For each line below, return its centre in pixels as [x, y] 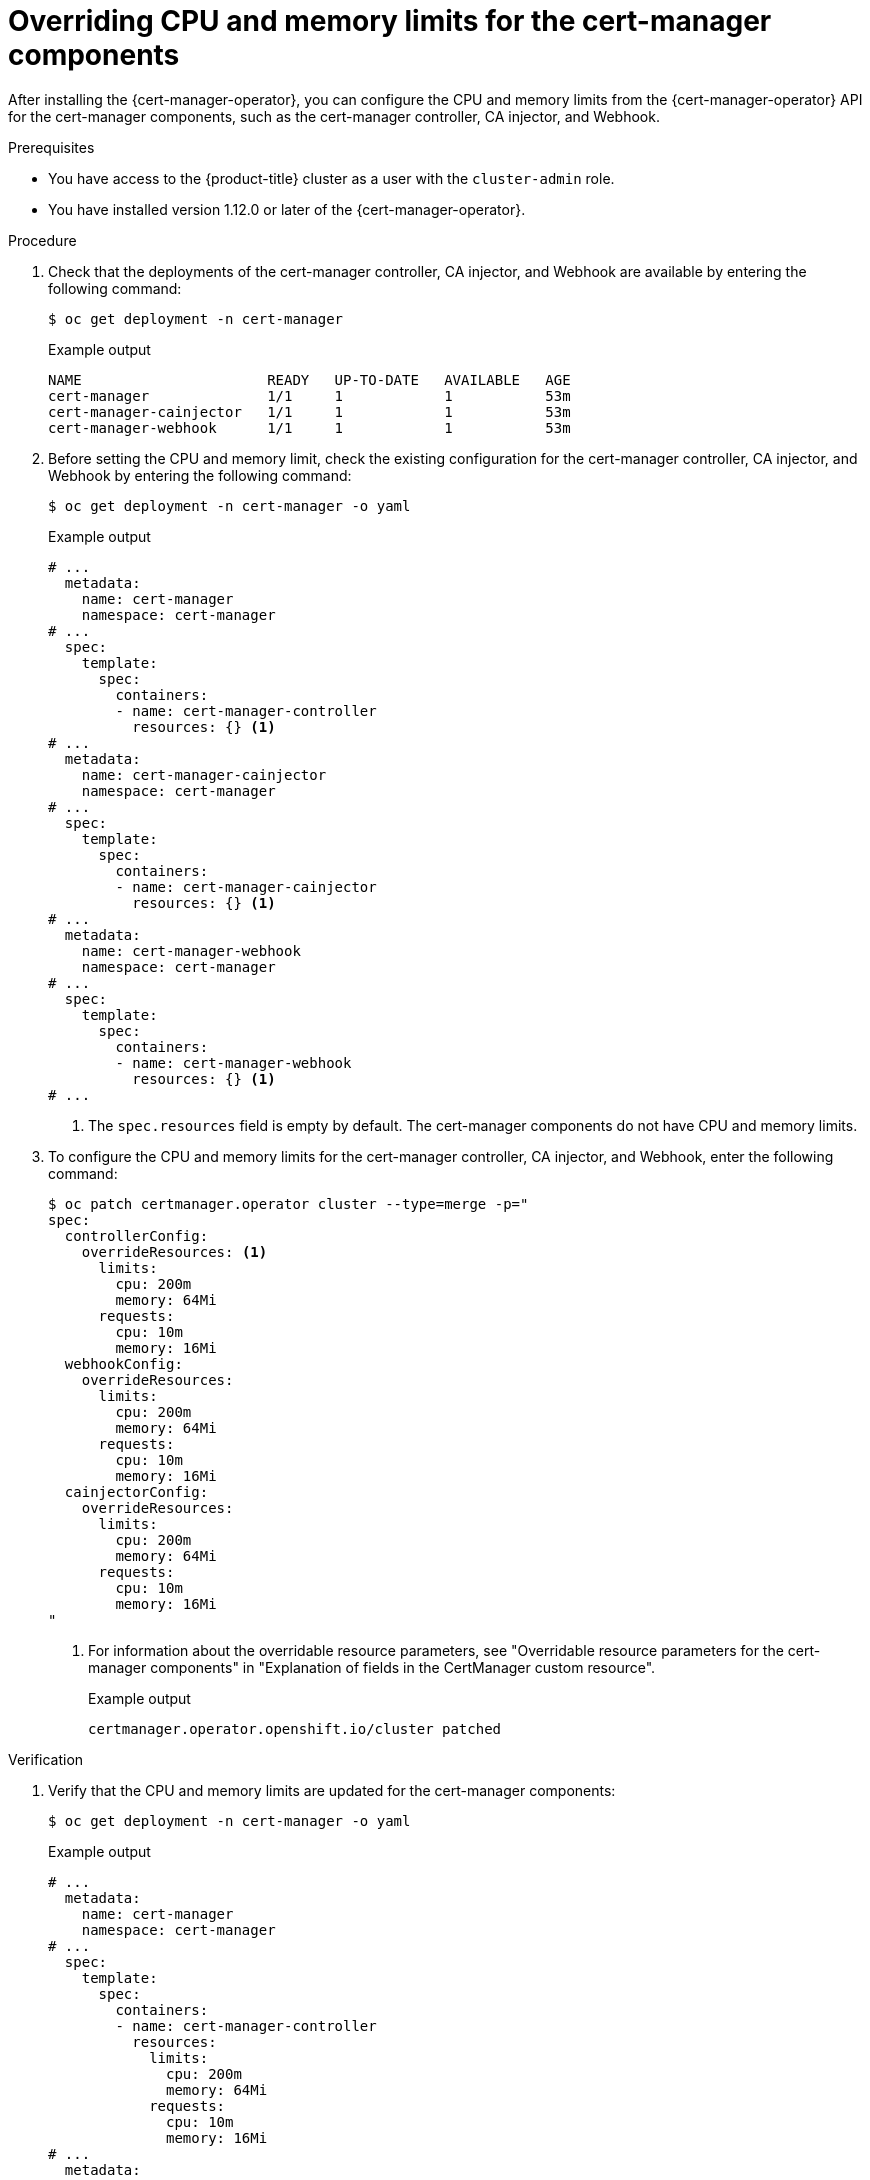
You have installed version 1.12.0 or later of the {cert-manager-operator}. [287, 209]
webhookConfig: [123, 1363]
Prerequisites [51, 147]
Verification [46, 1759]
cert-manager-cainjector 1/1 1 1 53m [309, 411]
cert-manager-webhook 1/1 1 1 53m [309, 427]
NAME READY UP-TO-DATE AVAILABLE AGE [309, 379]
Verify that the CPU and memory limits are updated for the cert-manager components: [332, 1790]
